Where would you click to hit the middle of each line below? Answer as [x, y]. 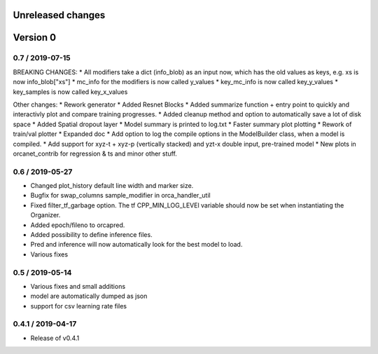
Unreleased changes [59, 15]
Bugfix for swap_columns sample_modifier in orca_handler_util [120, 196]
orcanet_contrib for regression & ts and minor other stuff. [95, 154]
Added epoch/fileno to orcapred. [78, 225]
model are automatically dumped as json [89, 296]
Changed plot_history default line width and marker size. [112, 186]
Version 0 [34, 38]
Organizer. [45, 215]
